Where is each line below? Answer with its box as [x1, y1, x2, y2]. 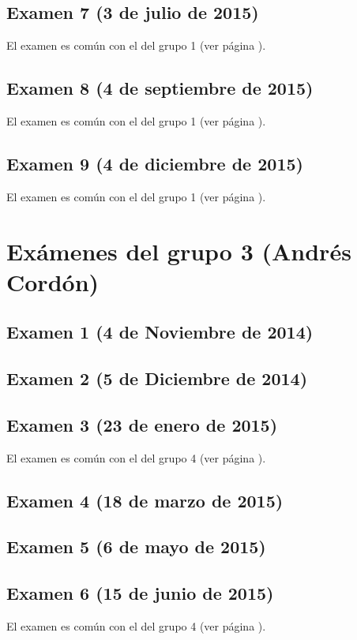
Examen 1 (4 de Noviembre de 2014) [6, 320, 314, 344]
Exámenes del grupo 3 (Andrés [6, 234, 351, 267]
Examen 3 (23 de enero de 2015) [6, 412, 278, 436]
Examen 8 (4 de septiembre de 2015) [6, 76, 314, 100]
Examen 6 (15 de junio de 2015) [6, 581, 274, 605]
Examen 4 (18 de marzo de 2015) [6, 488, 284, 512]
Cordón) [6, 265, 100, 298]
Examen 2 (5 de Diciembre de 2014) [6, 366, 308, 391]
